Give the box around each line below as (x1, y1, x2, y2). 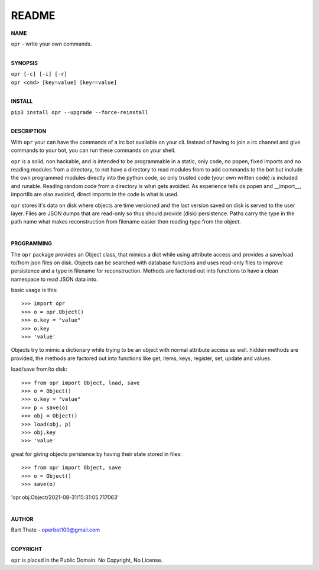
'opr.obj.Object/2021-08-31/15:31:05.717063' (11, 494, 119, 501)
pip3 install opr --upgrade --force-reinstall (11, 109, 148, 115)
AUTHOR (11, 516, 34, 523)
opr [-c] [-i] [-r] (11, 71, 67, 77)
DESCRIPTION (11, 128, 47, 135)
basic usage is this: (11, 287, 58, 294)
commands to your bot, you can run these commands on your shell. (11, 147, 176, 154)
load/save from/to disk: (11, 365, 67, 373)
